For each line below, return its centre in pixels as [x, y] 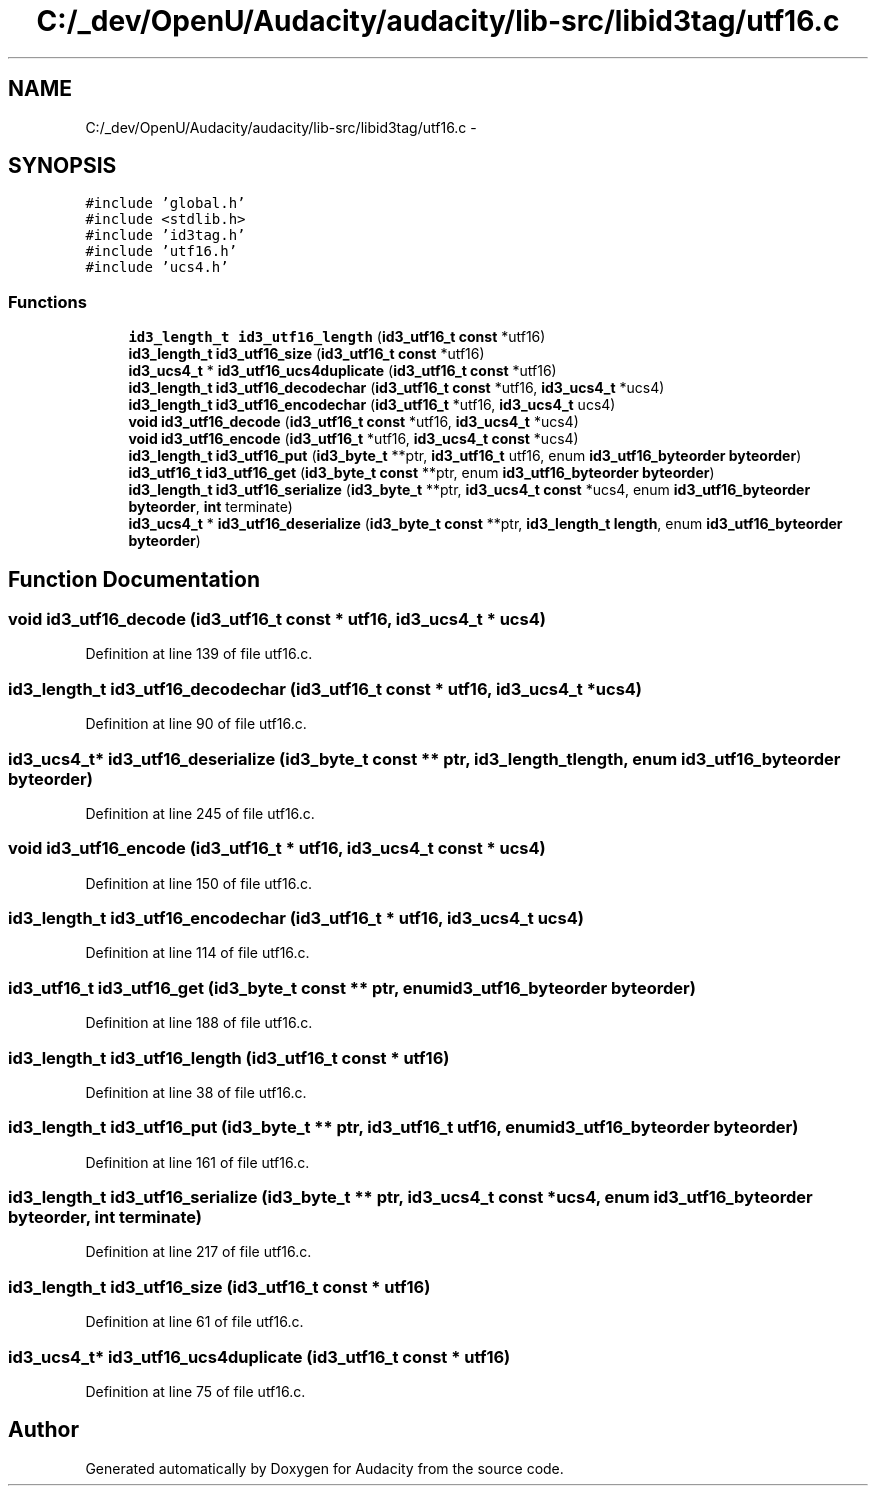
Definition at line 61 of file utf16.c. [194, 1322]
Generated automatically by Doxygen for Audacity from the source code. [324, 1468]
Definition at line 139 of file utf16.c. [199, 654]
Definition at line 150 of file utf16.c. [199, 883]
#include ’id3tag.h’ [165, 235]
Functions [47, 301]
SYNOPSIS [62, 166]
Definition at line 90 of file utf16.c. [196, 724]
